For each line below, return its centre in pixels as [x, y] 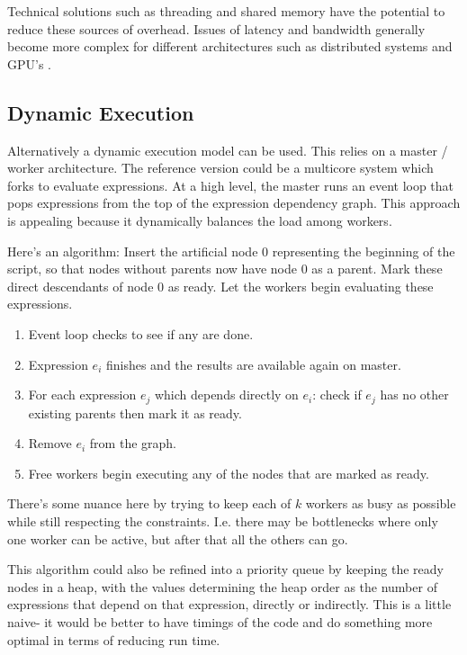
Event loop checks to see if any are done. [141, 333]
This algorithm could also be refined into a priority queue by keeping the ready [225, 569]
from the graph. [133, 443]
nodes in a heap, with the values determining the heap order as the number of [222, 586]
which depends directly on [226, 395]
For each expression [82, 395]
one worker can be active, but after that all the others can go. [178, 538]
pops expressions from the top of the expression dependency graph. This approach [234, 203]
